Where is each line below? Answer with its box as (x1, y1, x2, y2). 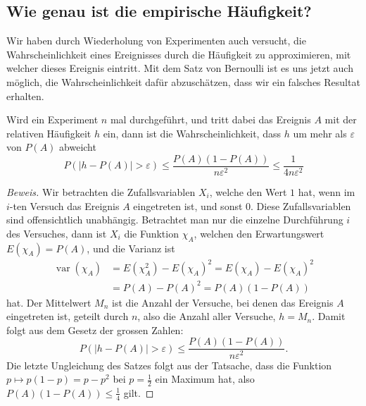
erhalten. (6, 88, 44, 103)
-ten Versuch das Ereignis (9, 198, 120, 213)
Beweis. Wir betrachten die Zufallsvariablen (6, 185, 196, 199)
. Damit (312, 309, 346, 324)
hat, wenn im (298, 185, 355, 199)
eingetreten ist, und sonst (133, 198, 243, 213)
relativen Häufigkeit (6, 125, 91, 140)
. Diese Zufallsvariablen (251, 198, 351, 213)
